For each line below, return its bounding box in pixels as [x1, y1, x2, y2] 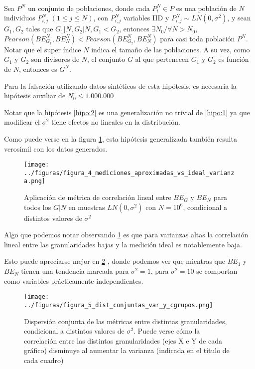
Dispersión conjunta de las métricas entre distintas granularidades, [24, 316, 227, 326]
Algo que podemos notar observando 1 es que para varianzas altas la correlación [4, 229, 249, 240]
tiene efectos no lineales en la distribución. [51, 117, 180, 127]
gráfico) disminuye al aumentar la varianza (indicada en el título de [24, 345, 230, 356]
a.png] [24, 178, 45, 185]
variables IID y [123, 12, 169, 23]
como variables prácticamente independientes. [4, 275, 143, 286]
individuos [4, 12, 35, 23]
